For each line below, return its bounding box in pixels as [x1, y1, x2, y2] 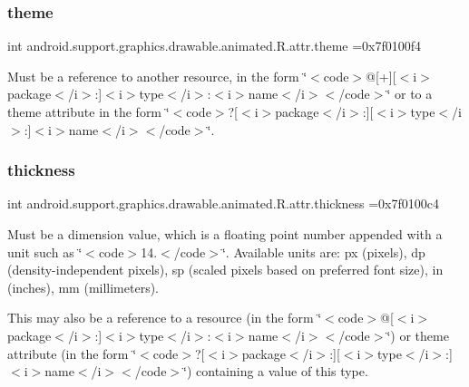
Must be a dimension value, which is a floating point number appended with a [7, 225, 443, 243]
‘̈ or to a [386, 84, 433, 103]
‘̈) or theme [386, 325, 449, 344]
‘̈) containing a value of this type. [183, 362, 368, 381]
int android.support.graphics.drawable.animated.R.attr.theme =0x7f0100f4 [7, 36, 422, 55]
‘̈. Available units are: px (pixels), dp [221, 242, 425, 261]
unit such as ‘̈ [7, 242, 83, 261]
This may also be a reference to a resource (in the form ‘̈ [7, 308, 322, 327]
